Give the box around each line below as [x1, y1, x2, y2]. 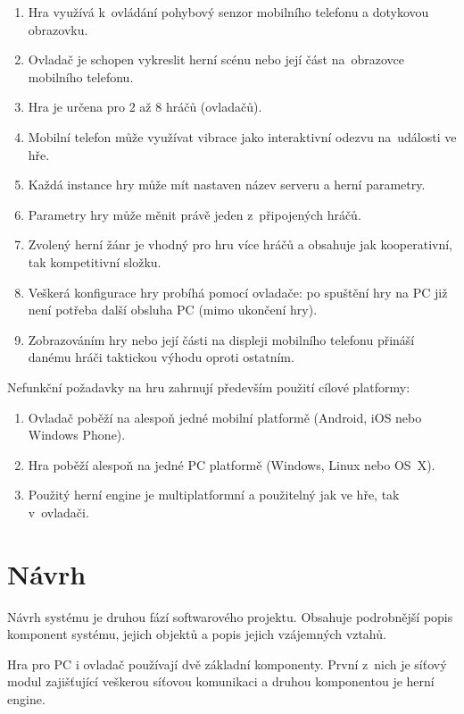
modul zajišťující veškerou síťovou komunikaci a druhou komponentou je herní [7, 672, 435, 691]
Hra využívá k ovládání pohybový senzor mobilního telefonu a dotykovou [28, 3, 429, 21]
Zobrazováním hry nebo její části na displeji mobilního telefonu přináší [28, 330, 415, 349]
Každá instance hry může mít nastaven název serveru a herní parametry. [28, 175, 426, 194]
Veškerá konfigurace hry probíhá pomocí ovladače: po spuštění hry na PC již [28, 282, 448, 301]
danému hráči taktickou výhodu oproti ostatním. [28, 348, 294, 366]
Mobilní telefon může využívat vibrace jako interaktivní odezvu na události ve [28, 127, 457, 146]
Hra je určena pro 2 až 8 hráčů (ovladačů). [28, 97, 262, 116]
